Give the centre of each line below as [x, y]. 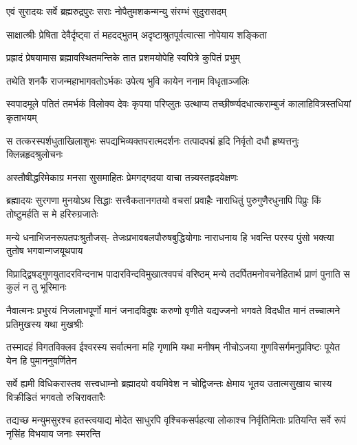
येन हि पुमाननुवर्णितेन [42, 360]
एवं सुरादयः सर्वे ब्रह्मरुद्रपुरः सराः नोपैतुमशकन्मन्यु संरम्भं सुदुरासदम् [117, 11]
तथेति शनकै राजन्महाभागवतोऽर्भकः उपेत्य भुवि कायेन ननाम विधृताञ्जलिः [128, 80]
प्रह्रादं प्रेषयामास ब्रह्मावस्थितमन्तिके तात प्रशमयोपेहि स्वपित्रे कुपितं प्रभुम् [123, 58]
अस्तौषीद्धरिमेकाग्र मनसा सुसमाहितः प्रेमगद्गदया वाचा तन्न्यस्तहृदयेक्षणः [122, 177]
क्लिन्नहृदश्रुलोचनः [35, 154]
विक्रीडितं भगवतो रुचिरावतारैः [56, 396]
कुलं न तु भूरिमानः [36, 287]
